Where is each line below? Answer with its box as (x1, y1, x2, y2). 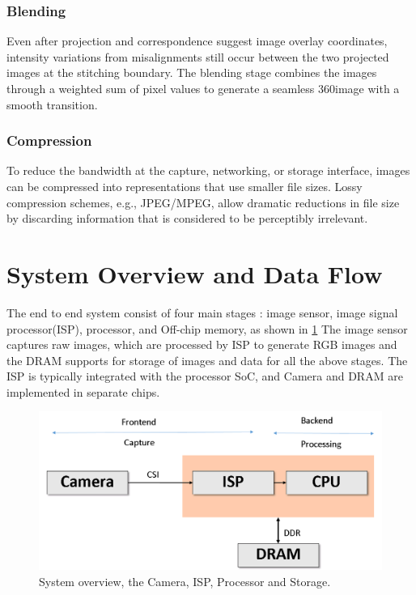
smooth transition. (6, 96, 98, 113)
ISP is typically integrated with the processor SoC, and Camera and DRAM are (6, 368, 403, 385)
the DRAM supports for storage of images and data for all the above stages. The (6, 351, 408, 368)
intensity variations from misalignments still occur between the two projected (6, 48, 389, 65)
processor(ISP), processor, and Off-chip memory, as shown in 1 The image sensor (6, 320, 408, 337)
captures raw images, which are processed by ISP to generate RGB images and (6, 336, 397, 353)
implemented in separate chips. (6, 383, 160, 400)
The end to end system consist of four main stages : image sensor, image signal (6, 304, 398, 321)
